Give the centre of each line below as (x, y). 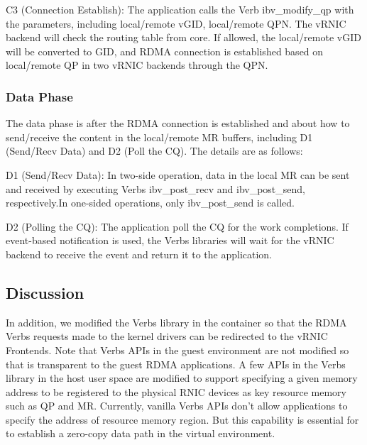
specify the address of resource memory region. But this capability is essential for (182, 419)
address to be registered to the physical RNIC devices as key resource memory (176, 391)
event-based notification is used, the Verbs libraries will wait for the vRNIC (170, 240)
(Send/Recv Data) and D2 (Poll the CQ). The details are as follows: (154, 151)
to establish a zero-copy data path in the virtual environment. (141, 433)
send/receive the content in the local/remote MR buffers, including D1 (159, 137)
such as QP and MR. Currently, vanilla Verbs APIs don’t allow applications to (177, 406)
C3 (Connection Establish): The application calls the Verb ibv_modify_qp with (180, 9)
